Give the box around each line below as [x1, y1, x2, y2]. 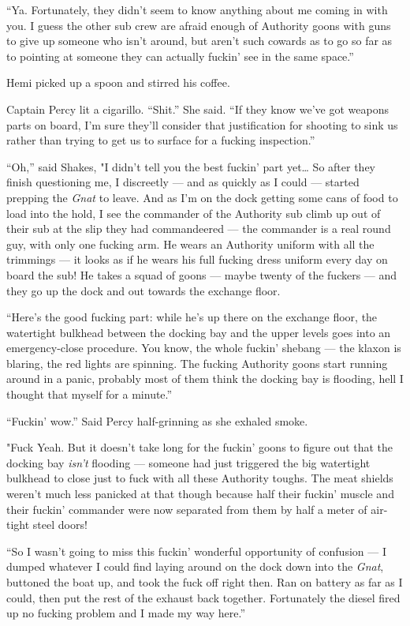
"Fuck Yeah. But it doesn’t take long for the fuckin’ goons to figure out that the [6, 439, 393, 455]
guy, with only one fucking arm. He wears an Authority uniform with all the [6, 235, 375, 252]
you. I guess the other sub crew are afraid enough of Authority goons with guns [6, 17, 391, 33]
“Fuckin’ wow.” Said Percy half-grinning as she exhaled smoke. [6, 412, 308, 429]
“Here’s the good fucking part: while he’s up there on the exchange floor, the [6, 309, 378, 325]
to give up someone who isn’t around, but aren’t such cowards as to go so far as [6, 32, 393, 49]
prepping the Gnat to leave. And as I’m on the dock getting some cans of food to [6, 189, 398, 205]
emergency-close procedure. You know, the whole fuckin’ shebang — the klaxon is [6, 339, 401, 356]
